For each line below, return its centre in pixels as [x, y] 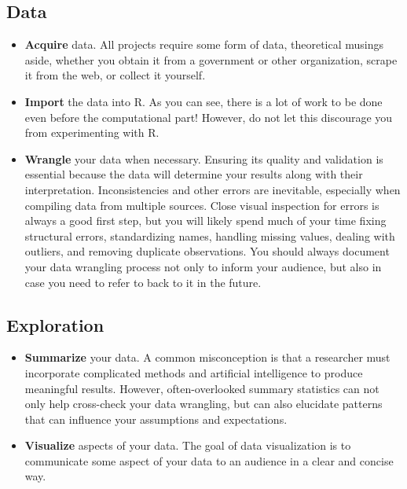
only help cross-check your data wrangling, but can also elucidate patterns [203, 404]
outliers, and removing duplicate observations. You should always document [207, 251]
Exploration [55, 324]
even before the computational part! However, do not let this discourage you [209, 117]
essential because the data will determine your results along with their [194, 174]
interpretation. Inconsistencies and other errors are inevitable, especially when [213, 189]
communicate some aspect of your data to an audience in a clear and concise [209, 460]
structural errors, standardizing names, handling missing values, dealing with [210, 235]
